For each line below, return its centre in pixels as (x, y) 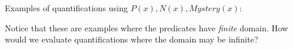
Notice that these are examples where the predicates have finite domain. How (146, 27)
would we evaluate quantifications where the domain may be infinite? (132, 39)
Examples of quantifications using (66, 8)
